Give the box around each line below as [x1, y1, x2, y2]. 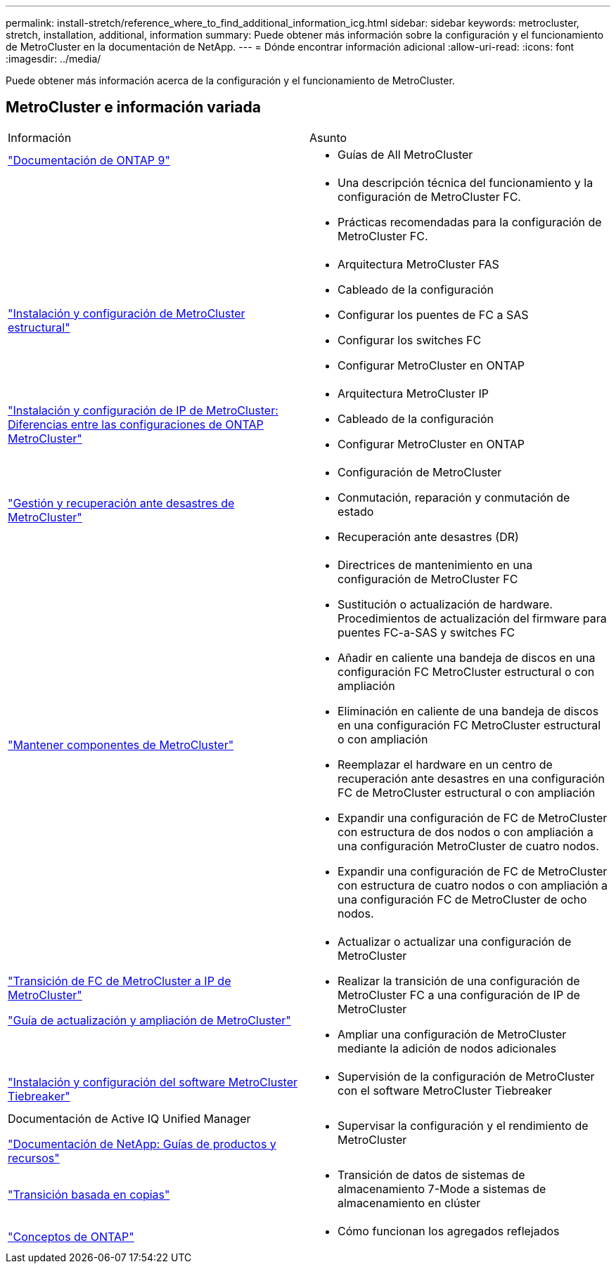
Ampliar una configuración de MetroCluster [338, 1027, 567, 1041]
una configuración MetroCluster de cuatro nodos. [338, 838, 599, 853]
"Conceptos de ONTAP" [8, 1229, 134, 1244]
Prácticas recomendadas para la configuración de [338, 214, 602, 229]
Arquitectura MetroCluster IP [338, 386, 489, 401]
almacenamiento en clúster [338, 1195, 481, 1210]
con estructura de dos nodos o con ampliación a [338, 824, 593, 839]
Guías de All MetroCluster [338, 147, 473, 162]
